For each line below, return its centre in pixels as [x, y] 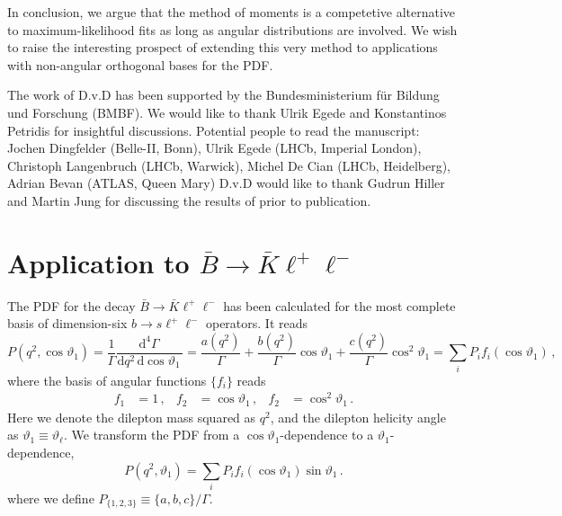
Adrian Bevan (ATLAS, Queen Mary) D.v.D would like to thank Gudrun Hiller [226, 183]
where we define [51, 498]
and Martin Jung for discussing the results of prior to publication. [189, 200]
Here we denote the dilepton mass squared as [132, 417]
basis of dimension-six [67, 323]
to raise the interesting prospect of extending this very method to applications [223, 47]
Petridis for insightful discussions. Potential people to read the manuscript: [214, 130]
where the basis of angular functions [107, 380]
